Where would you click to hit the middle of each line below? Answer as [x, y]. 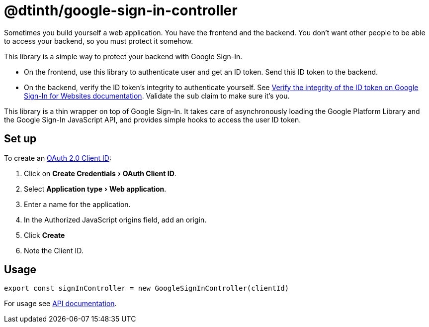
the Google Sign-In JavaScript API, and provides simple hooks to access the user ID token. [153, 119]
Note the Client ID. [54, 250]
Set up [20, 139]
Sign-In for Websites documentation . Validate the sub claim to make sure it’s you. [157, 96]
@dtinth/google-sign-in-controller [121, 10]
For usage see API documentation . [60, 304]
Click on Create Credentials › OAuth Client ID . [100, 173]
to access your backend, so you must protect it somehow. [99, 41]
